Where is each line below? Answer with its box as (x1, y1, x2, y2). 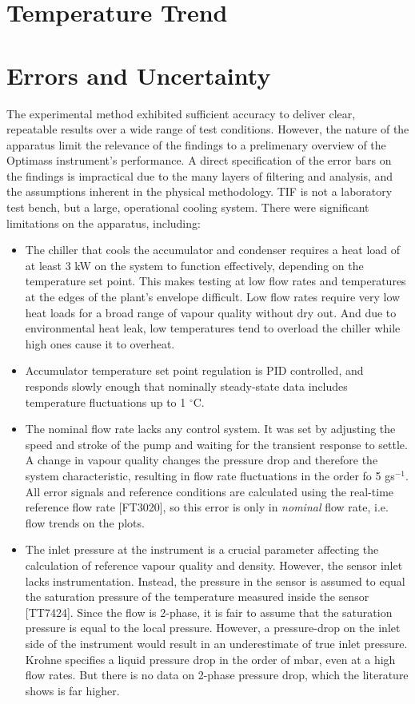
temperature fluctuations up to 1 (25, 393, 186, 410)
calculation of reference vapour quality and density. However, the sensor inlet (25, 556, 403, 573)
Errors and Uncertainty (6, 58, 271, 91)
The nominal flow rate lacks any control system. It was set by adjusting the (25, 420, 396, 437)
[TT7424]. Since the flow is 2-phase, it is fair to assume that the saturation (25, 603, 393, 620)
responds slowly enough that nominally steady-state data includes (25, 378, 348, 394)
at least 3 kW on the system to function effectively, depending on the (25, 257, 364, 273)
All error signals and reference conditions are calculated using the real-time (25, 483, 394, 499)
